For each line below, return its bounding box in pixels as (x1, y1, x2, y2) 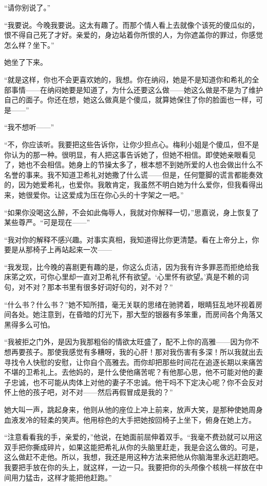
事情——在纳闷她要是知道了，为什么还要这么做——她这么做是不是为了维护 (11, 84, 263, 95)
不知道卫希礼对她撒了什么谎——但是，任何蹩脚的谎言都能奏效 (54, 169, 263, 180)
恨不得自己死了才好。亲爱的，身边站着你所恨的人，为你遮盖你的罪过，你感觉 (4, 29, 263, 40)
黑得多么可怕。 (4, 319, 54, 329)
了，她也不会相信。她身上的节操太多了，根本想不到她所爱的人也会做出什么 (4, 159, 256, 170)
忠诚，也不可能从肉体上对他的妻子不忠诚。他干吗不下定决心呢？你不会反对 (11, 376, 263, 387)
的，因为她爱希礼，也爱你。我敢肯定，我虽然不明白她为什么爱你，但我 (4, 179, 241, 190)
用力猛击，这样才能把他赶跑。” (11, 472, 112, 482)
